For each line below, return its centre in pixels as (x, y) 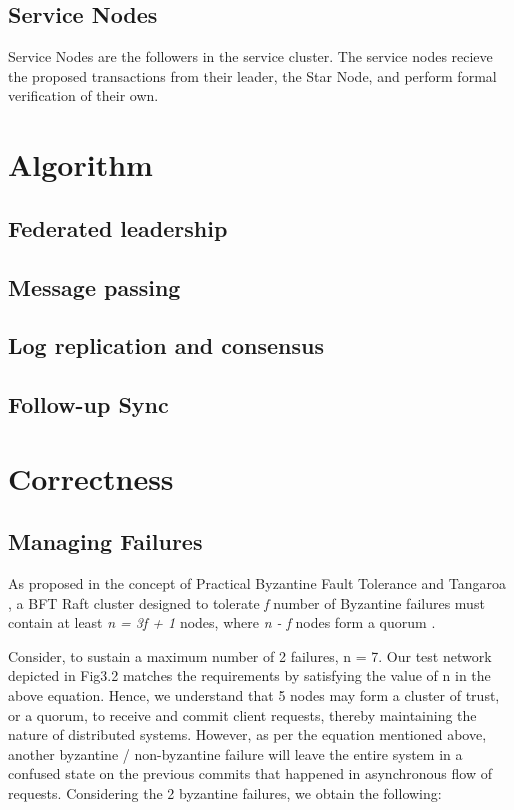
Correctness (91, 477)
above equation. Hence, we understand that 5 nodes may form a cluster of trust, (254, 695)
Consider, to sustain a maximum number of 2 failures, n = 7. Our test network (250, 655)
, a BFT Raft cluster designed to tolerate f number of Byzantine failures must (246, 602)
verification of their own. (83, 95)
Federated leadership (118, 227)
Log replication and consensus (166, 345)
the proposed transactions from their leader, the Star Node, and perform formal (252, 75)
